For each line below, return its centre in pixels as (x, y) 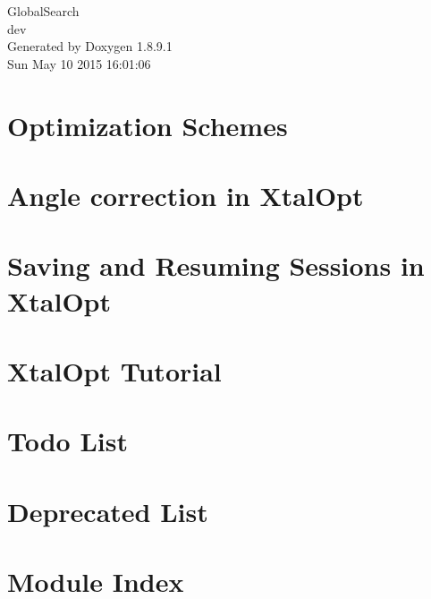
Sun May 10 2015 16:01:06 (79, 63)
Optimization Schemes (148, 125)
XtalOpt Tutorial (114, 370)
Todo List (68, 441)
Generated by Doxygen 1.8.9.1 (90, 46)
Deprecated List (108, 511)
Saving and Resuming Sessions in (216, 265)
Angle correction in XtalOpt (186, 195)
